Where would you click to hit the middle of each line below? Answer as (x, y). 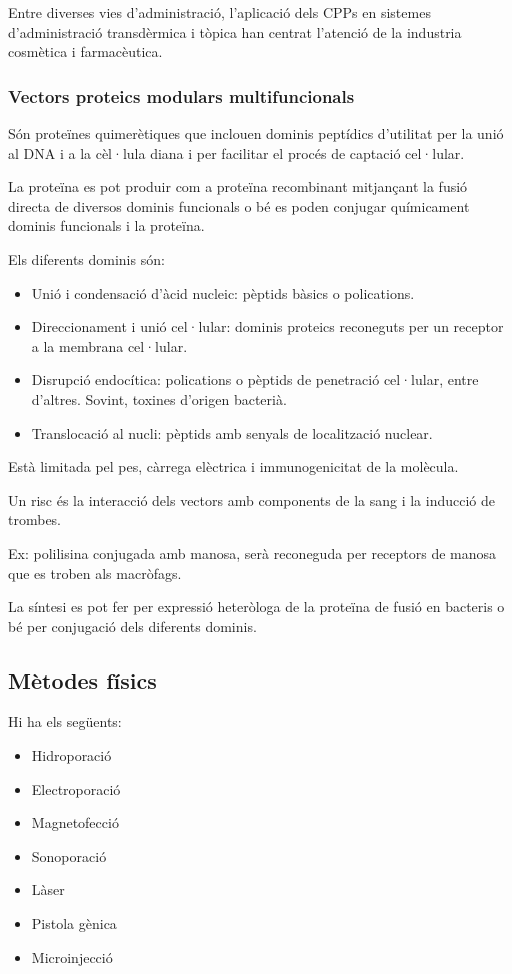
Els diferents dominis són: (86, 258)
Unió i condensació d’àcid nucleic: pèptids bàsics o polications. (223, 292)
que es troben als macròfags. (95, 572)
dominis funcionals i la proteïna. (106, 225)
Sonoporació (69, 855)
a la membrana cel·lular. (109, 345)
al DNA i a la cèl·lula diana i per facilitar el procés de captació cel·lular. (236, 152)
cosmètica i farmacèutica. (85, 51)
